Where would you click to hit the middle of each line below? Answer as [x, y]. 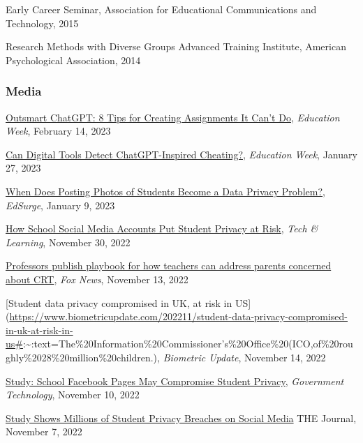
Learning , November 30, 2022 [68, 242]
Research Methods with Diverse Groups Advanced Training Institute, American [176, 46]
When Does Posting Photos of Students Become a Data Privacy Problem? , [165, 191]
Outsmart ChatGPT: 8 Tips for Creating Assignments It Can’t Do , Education [173, 117]
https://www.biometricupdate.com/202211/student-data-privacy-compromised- [178, 316]
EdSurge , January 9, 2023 [60, 205]
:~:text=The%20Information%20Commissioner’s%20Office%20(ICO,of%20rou [188, 344]
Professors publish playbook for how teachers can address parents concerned [169, 265]
